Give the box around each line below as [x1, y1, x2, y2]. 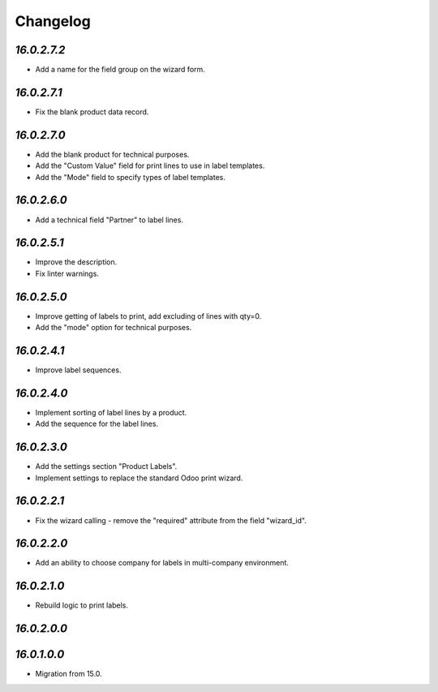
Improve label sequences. [35, 365, 122, 375]
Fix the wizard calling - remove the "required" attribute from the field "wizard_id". [35, 515, 307, 525]
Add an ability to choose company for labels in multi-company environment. [35, 558, 290, 568]
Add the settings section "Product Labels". [35, 462, 178, 471]
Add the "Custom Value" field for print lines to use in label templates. [35, 161, 265, 170]
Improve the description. [35, 257, 118, 267]
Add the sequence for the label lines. [35, 419, 158, 429]
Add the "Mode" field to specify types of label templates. [35, 172, 226, 182]
